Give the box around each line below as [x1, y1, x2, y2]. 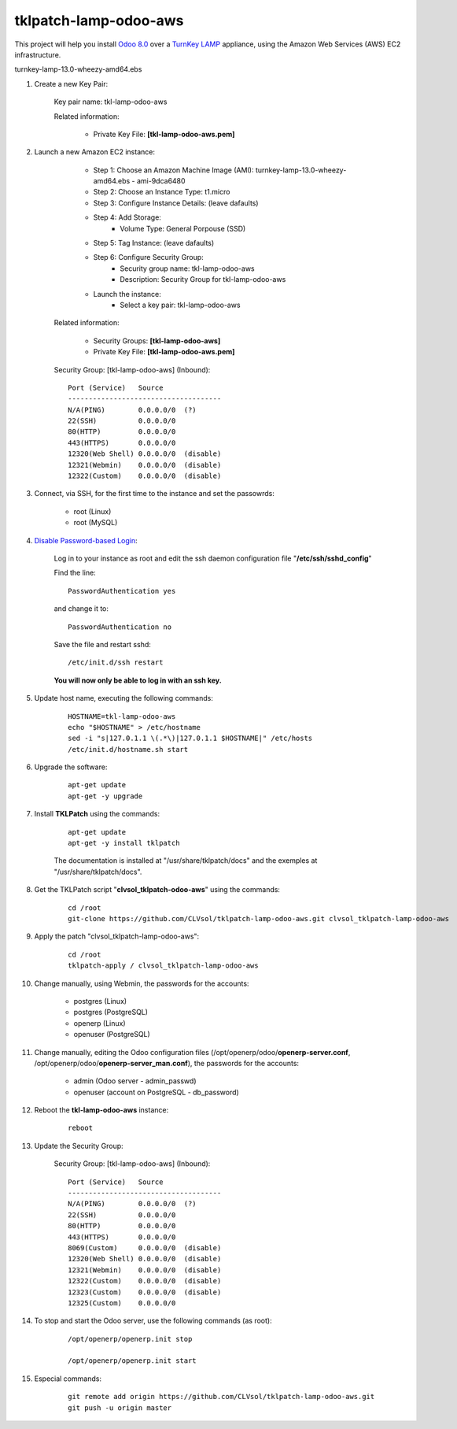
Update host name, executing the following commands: [34, 694, 214, 703]
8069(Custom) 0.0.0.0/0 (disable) [68, 1243, 222, 1252]
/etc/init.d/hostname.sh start [68, 745, 189, 753]
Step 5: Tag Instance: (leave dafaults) [93, 239, 215, 248]
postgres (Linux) [73, 996, 127, 1005]
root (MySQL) [73, 518, 118, 528]
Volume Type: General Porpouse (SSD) [120, 224, 246, 233]
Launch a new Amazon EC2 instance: [34, 147, 155, 157]
